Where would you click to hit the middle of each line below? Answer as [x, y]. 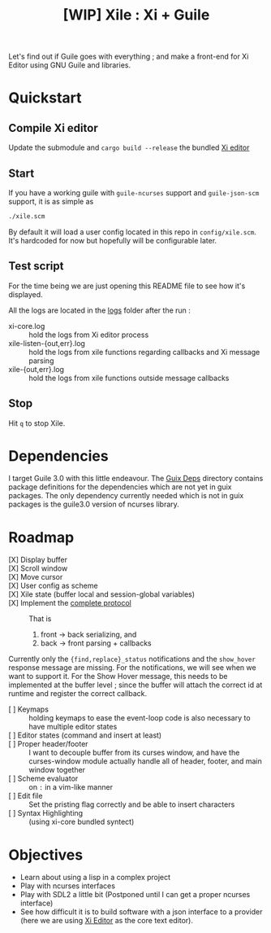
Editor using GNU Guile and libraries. [70, 65]
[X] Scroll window [38, 568]
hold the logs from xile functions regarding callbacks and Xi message [144, 352]
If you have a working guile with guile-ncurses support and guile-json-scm [134, 193]
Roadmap [41, 537]
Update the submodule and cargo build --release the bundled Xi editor [129, 147]
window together [57, 770]
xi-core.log [27, 326]
